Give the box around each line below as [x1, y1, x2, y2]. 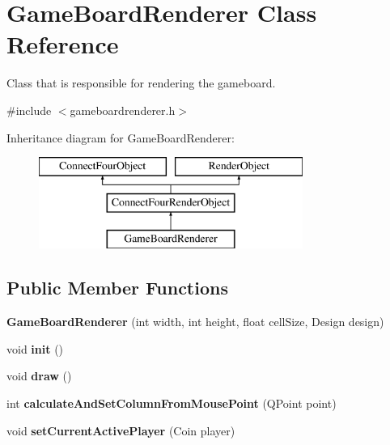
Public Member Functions [6, 275, 228, 300]
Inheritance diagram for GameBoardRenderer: [6, 129, 235, 146]
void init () [6, 340, 64, 357]
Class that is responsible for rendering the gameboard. [6, 74, 276, 91]
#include [6, 101, 52, 118]
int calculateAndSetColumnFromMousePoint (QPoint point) [6, 395, 337, 412]
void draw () [6, 367, 72, 384]
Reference [6, 28, 119, 61]
